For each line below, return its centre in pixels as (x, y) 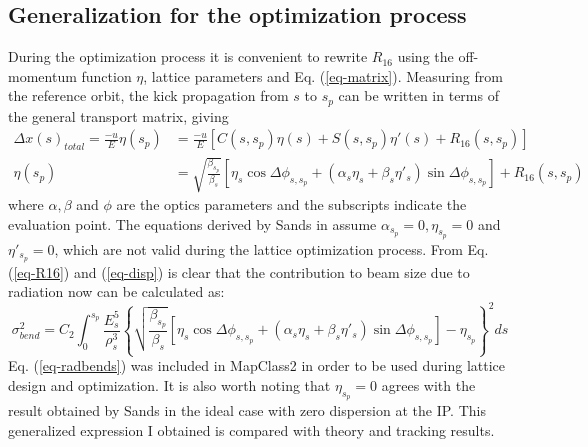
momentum (42, 75)
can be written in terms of (418, 95)
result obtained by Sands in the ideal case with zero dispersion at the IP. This (247, 410)
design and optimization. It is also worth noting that (169, 385)
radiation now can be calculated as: (116, 291)
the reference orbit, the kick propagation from (148, 95)
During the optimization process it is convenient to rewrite (188, 56)
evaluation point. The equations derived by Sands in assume (192, 223)
